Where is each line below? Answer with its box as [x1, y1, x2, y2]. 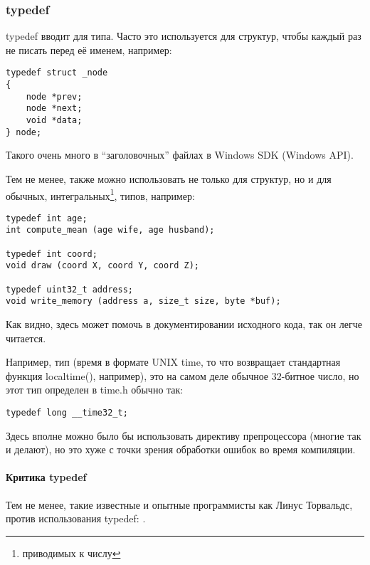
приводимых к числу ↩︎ [22, 545, 121, 560]
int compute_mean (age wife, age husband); [6, 225, 215, 236]
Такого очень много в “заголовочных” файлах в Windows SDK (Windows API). [6, 147, 354, 162]
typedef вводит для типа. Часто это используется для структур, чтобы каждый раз [6, 28, 361, 43]
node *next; [26, 103, 83, 114]
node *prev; [26, 91, 83, 102]
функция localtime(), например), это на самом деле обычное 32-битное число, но [6, 368, 359, 383]
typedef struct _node [6, 68, 108, 78]
